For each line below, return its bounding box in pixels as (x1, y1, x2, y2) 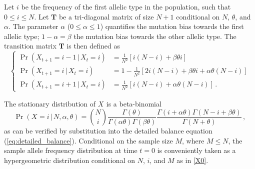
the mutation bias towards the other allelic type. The (73, 30, 236, 41)
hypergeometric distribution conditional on (4, 154, 135, 165)
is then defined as (66, 40, 120, 51)
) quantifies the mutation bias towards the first (100, 21, 244, 31)
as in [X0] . (176, 154, 208, 165)
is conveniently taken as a (157, 145, 236, 155)
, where (181, 135, 204, 145)
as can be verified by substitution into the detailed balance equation (4, 125, 212, 136)
